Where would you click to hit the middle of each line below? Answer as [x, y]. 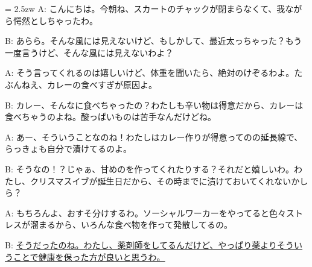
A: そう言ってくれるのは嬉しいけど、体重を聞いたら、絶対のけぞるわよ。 [150, 73]
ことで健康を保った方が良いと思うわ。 [89, 256]
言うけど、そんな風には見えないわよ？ [97, 52]
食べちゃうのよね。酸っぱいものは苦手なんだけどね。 [110, 117]
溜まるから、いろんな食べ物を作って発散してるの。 [131, 225]
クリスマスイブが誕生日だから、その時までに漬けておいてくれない [161, 181]
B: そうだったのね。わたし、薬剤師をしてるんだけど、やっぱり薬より [141, 244]
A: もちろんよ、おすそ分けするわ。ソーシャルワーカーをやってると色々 [146, 212]
